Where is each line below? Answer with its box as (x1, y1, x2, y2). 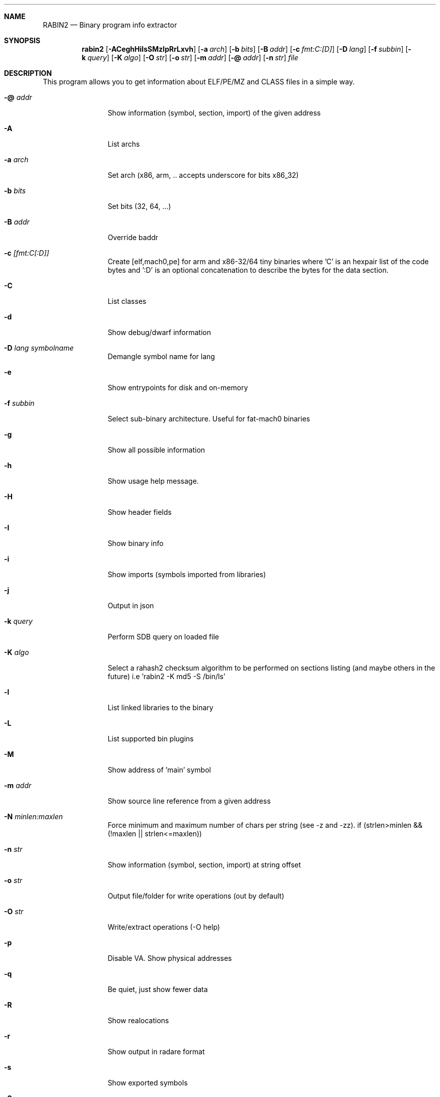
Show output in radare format (107, 1047, 205, 1056)
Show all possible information (107, 446, 205, 454)
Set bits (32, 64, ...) (107, 202, 171, 210)
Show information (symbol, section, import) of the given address (107, 108, 321, 117)
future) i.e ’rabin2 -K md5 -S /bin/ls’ (107, 672, 226, 681)
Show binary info (107, 539, 164, 547)
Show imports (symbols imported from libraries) (107, 570, 266, 579)
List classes (107, 297, 147, 305)
